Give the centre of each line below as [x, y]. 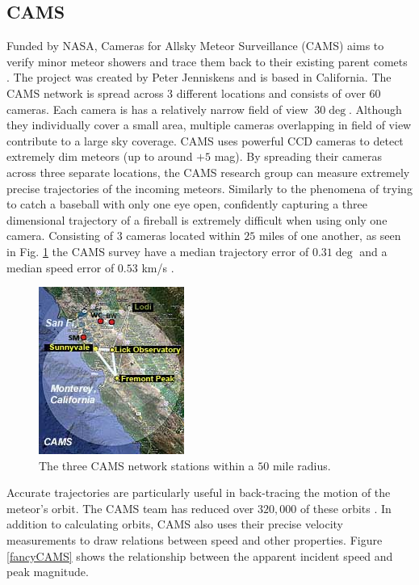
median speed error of [61, 267]
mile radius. [302, 465]
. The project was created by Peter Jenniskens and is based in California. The [199, 77]
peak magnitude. [48, 572]
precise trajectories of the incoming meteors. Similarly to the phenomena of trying [209, 188]
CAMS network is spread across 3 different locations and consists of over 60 [194, 93]
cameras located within [183, 236]
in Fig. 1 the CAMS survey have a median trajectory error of [158, 251]
